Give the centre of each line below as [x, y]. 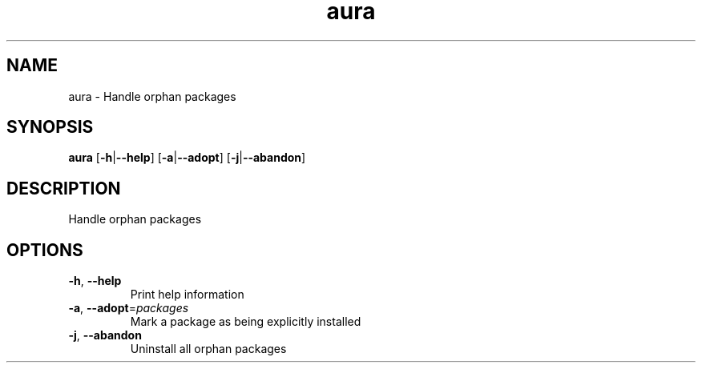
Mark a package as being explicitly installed [246, 322]
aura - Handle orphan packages [152, 96]
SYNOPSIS [50, 127]
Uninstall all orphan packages [208, 349]
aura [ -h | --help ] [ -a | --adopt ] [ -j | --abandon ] [187, 158]
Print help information [187, 295]
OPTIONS [45, 250]
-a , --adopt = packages [129, 308]
